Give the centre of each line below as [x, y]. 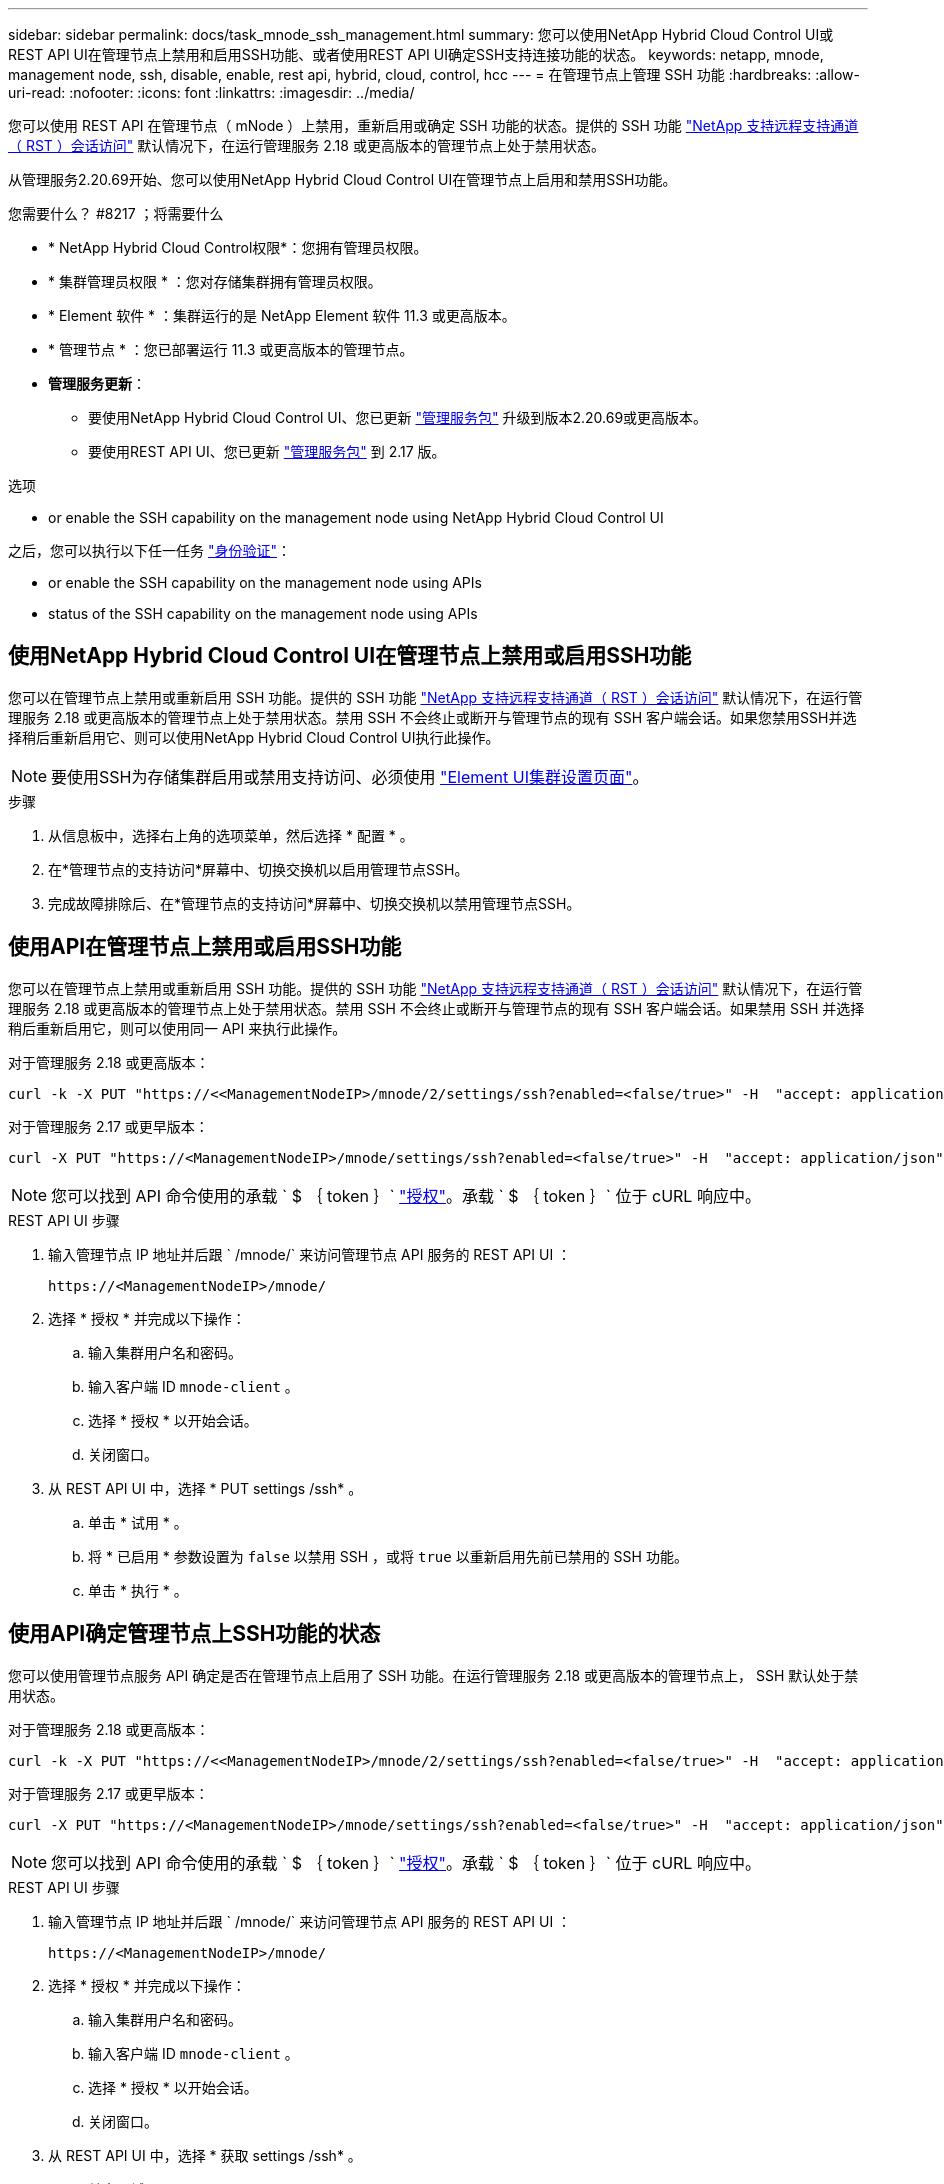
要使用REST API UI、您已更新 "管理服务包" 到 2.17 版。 [267, 451]
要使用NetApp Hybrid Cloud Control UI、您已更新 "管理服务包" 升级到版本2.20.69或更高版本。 [398, 417]
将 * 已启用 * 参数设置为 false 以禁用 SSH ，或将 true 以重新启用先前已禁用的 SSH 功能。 [388, 1556]
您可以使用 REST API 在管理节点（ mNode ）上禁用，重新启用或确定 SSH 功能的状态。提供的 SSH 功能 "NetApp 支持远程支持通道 [433, 125]
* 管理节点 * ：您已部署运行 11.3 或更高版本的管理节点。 [231, 349]
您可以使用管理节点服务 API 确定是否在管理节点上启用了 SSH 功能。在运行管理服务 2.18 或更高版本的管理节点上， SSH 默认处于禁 [433, 1675]
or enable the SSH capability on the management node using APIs [265, 582]
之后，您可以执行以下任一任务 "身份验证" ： [149, 550]
